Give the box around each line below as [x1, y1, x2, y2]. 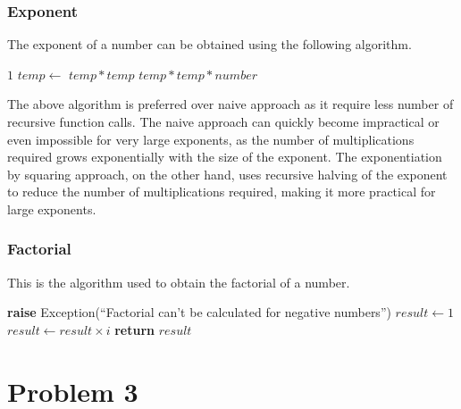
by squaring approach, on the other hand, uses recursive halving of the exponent [7, 164, 448, 183]
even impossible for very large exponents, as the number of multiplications [7, 129, 415, 148]
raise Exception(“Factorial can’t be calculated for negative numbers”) [7, 303, 391, 321]
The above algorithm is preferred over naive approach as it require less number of [7, 95, 454, 113]
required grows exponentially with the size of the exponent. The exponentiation [7, 147, 442, 166]
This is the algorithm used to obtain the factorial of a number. [7, 272, 350, 291]
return [114, 320, 155, 338]
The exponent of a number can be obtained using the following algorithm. [7, 35, 412, 54]
